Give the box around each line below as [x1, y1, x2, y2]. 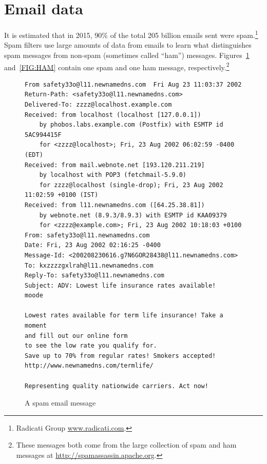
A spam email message [25, 397, 96, 408]
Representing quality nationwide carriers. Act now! [25, 382, 208, 390]
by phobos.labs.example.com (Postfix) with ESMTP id [39, 121, 223, 129]
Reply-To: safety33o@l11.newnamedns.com [25, 272, 165, 279]
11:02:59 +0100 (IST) [25, 191, 99, 199]
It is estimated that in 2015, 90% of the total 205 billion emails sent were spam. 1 [4, 28, 258, 40]
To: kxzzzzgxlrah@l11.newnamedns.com [25, 261, 154, 269]
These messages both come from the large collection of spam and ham [16, 439, 237, 450]
